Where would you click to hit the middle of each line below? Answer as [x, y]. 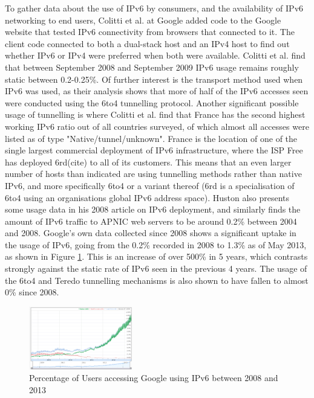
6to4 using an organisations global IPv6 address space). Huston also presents [147, 197]
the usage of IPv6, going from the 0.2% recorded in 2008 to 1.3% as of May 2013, [156, 244]
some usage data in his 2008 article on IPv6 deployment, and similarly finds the [153, 209]
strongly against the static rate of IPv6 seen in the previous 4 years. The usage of [156, 268]
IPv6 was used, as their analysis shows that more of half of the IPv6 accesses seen [157, 91]
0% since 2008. [32, 292]
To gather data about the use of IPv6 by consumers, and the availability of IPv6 [154, 8]
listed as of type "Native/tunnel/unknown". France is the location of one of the [151, 138]
